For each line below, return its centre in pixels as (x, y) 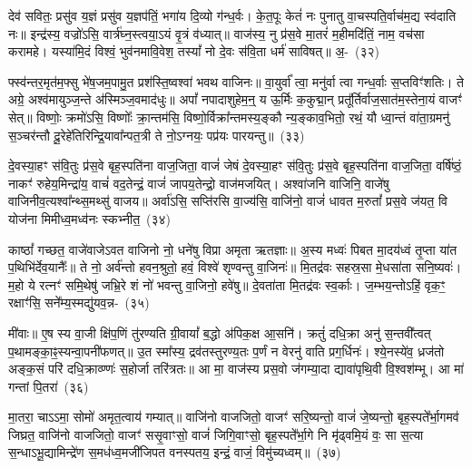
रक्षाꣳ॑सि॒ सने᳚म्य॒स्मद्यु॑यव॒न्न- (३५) (79, 302)
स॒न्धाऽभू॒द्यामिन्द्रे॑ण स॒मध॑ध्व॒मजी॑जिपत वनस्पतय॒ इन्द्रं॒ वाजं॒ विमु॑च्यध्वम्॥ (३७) (175, 452)
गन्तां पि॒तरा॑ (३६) (49, 386)
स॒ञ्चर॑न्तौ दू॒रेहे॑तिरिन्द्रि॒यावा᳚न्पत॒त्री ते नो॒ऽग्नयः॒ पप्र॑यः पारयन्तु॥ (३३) (157, 135)
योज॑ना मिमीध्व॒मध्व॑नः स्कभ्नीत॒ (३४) (90, 218)
